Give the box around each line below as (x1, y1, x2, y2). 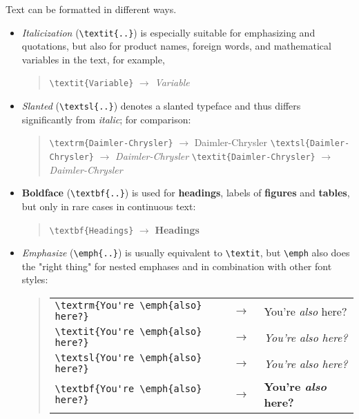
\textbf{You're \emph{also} (55, 383, 202, 394)
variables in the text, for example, (21, 52, 165, 66)
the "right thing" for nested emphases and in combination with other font (21, 258, 332, 273)
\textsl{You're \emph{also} (55, 352, 202, 363)
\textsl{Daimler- (270, 139, 350, 149)
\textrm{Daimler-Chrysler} (49, 139, 173, 149)
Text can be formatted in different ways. (6, 2, 177, 16)
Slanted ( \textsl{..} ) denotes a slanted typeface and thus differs (21, 99, 301, 113)
